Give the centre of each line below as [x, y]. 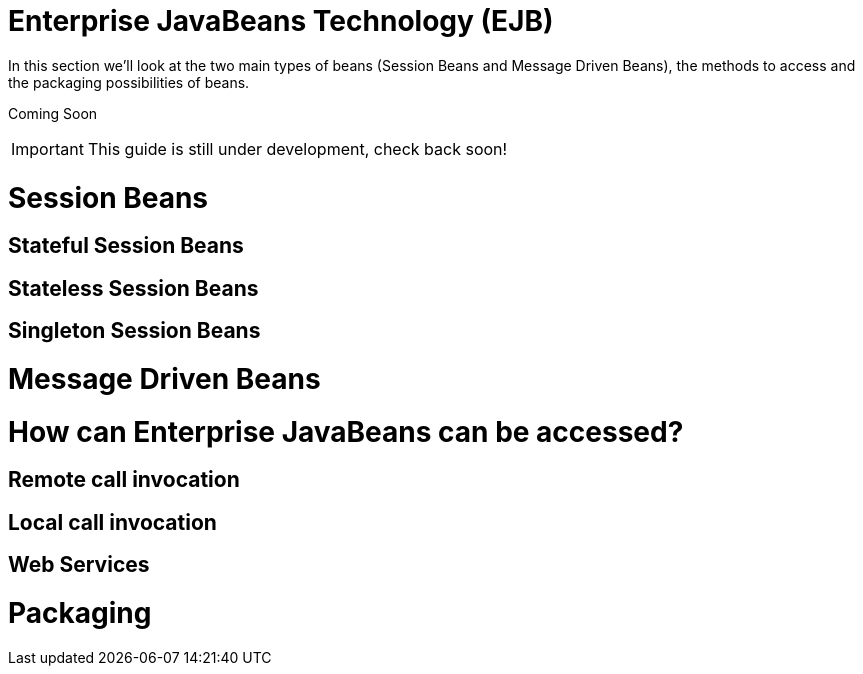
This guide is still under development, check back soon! [297, 148]
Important [47, 148]
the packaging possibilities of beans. [129, 82]
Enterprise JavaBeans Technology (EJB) [281, 21]
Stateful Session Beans [126, 246]
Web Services [79, 565]
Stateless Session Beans [133, 288]
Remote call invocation [124, 480]
